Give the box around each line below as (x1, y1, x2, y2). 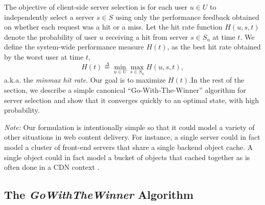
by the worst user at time (4, 51, 84, 62)
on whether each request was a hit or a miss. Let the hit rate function (4, 21, 223, 32)
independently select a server (4, 11, 94, 22)
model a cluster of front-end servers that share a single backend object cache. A (4, 141, 253, 152)
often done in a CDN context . (4, 162, 100, 172)
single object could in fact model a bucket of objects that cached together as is (4, 151, 250, 162)
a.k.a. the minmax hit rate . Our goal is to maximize (4, 74, 166, 85)
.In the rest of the (189, 74, 245, 85)
